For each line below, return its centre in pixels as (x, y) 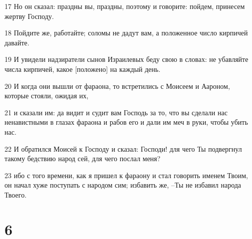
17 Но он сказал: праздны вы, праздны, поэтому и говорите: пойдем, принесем (125, 6)
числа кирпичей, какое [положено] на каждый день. (83, 69)
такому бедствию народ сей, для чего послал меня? (83, 158)
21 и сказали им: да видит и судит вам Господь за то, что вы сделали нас (116, 112)
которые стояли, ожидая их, (47, 96)
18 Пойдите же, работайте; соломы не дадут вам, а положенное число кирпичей (126, 33)
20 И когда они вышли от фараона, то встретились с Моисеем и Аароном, (117, 86)
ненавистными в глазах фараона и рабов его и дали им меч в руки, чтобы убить (126, 122)
